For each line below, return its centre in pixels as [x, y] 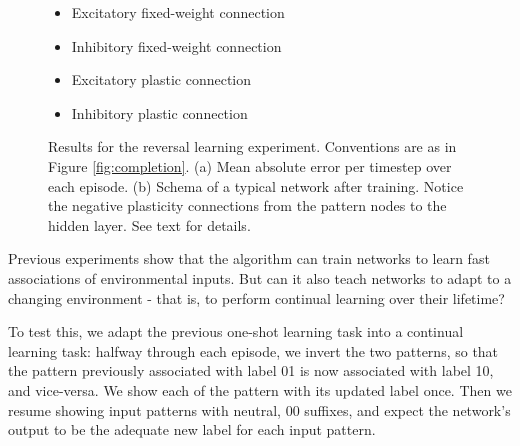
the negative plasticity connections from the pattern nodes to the [247, 205]
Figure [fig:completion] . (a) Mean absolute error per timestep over [250, 165]
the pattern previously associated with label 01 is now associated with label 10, [251, 370]
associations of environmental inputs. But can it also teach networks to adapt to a [260, 277]
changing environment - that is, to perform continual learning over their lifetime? [256, 297]
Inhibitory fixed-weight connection [176, 45]
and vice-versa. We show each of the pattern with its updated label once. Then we [260, 389]
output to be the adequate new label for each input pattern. [192, 429]
